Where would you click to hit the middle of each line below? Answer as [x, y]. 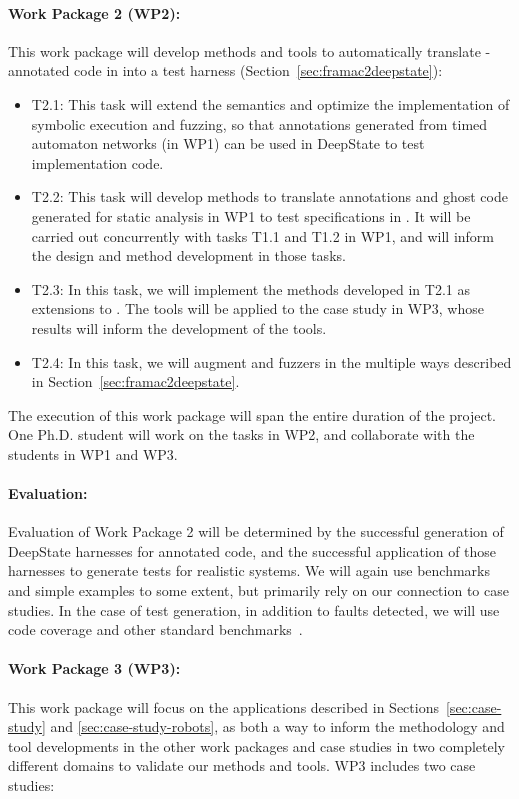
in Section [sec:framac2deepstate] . [135, 381]
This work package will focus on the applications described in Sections [223, 706]
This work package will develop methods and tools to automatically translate [244, 50]
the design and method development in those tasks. [188, 255]
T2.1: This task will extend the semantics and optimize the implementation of [270, 103]
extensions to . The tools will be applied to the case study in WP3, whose [257, 308]
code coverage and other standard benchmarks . [155, 629]
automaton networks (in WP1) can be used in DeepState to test [228, 143]
